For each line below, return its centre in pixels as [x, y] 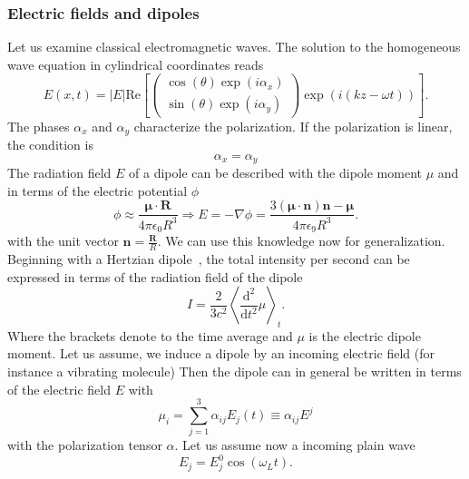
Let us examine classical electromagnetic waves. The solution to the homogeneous [234, 47]
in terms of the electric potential [98, 190]
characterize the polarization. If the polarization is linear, [293, 126]
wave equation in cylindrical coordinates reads [136, 64]
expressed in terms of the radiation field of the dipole [155, 276]
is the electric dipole [365, 335]
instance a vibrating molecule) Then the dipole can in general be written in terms [234, 371]
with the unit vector [63, 241]
